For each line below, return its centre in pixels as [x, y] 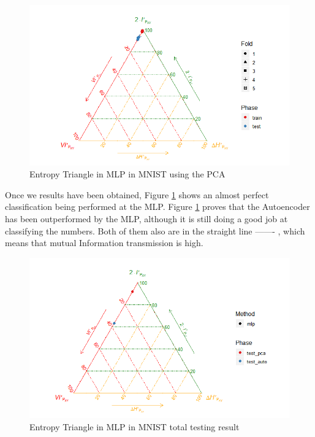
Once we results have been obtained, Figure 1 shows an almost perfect [137, 194]
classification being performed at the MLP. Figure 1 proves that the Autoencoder [157, 207]
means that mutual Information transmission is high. [104, 243]
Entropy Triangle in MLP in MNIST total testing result [135, 427]
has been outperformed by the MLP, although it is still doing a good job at [146, 219]
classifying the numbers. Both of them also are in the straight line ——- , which [155, 230]
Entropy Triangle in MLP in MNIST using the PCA [127, 174]
